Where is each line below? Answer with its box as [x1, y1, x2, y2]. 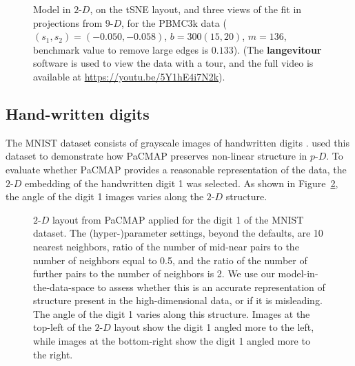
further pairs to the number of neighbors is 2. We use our [33, 266, 275, 281]
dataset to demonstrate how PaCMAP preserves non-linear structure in [6, 149, 307, 163]
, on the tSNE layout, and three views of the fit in [90, 2, 302, 16]
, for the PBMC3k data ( [121, 15, 227, 30]
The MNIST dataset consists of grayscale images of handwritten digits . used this [6, 135, 349, 149]
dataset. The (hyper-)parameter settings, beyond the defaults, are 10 [33, 226, 323, 240]
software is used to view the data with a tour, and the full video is [33, 56, 314, 70]
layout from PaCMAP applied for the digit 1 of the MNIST [52, 212, 304, 226]
